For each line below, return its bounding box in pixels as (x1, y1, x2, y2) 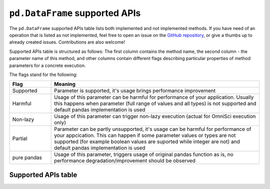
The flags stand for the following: (9, 71, 77, 77)
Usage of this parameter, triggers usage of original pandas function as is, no (54, 151, 233, 158)
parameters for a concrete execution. (9, 62, 86, 68)
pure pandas (12, 154, 42, 161)
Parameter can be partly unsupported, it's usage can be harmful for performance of (54, 125, 251, 132)
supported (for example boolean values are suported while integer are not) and (54, 138, 240, 145)
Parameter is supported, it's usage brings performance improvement (54, 87, 216, 94)
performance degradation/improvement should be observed (54, 157, 196, 164)
